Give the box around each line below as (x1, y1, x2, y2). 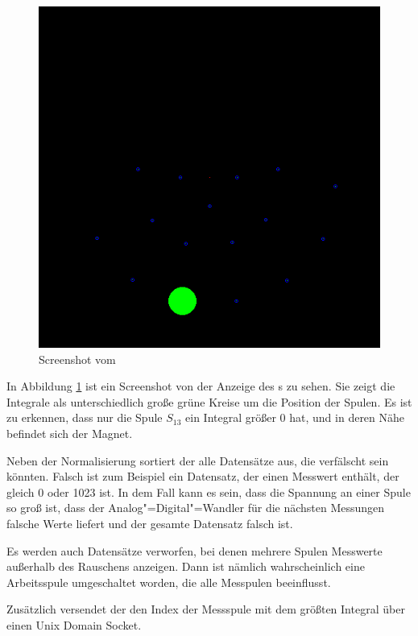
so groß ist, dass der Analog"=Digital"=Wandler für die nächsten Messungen (6, 499, 385, 516)
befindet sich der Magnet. (6, 424, 133, 441)
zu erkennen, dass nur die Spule (6, 409, 163, 426)
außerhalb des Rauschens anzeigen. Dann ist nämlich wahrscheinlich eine (6, 558, 365, 575)
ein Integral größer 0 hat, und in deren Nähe (185, 409, 405, 426)
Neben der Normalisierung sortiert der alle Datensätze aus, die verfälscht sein (6, 452, 389, 469)
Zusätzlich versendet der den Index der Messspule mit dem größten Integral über (6, 601, 405, 617)
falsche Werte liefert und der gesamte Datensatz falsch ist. (6, 514, 293, 531)
